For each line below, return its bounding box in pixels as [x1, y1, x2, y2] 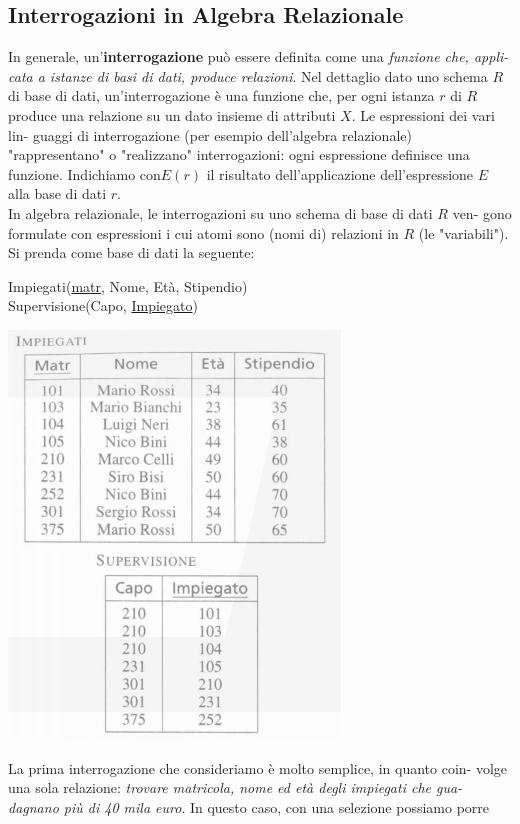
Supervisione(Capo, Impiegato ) [8, 295, 198, 316]
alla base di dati [8, 183, 107, 204]
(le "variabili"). [418, 222, 509, 243]
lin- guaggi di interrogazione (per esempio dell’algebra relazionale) [8, 124, 412, 145]
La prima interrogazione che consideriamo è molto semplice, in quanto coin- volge [8, 757, 508, 778]
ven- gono [452, 202, 512, 223]
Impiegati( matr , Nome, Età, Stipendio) [8, 275, 248, 296]
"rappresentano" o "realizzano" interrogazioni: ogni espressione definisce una [8, 144, 470, 165]
